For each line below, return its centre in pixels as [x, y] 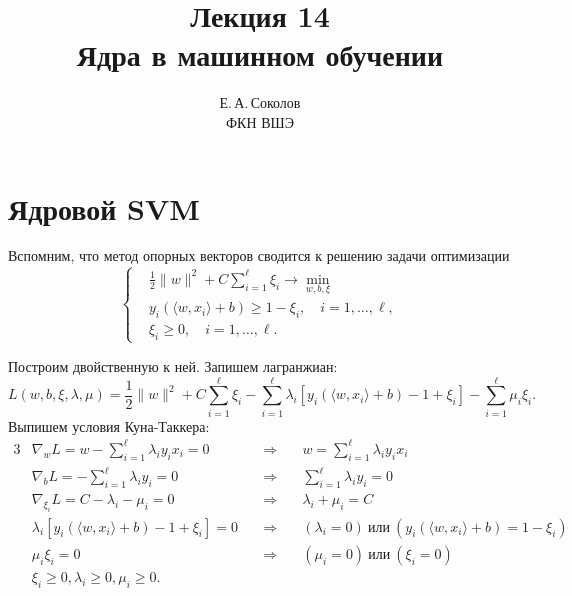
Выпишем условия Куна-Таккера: [109, 425]
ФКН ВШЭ [260, 121]
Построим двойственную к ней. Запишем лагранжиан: [173, 365]
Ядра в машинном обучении [260, 54]
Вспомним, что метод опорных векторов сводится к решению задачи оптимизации [259, 255]
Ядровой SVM [104, 207]
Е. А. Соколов [260, 102]
